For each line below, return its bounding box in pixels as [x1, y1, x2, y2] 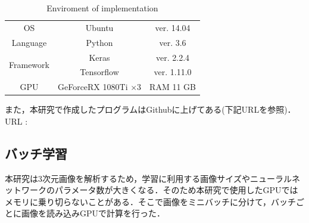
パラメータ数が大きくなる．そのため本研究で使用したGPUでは [54, 184, 298, 196]
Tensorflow [80, 66, 119, 78]
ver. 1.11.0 [154, 66, 192, 78]
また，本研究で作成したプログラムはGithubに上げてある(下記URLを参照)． [5, 103, 296, 116]
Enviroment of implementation [46, 2, 158, 14]
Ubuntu [85, 21, 114, 33]
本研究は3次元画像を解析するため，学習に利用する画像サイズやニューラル [5, 172, 292, 184]
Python [86, 36, 113, 48]
